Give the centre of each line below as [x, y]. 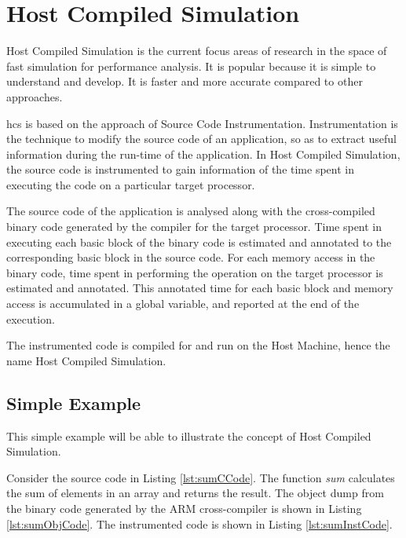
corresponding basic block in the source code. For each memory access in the [191, 257]
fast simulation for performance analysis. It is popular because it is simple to [191, 66]
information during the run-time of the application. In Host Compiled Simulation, [203, 154]
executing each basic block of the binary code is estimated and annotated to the [199, 242]
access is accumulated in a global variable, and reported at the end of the [183, 304]
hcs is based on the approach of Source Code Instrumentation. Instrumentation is [202, 123]
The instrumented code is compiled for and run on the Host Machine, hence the [198, 345]
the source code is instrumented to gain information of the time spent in [180, 169]
